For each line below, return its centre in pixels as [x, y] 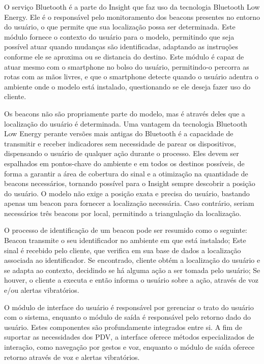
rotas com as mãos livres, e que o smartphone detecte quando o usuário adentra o [131, 77]
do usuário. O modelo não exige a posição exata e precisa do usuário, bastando [127, 193]
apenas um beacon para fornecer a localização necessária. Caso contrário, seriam [129, 203]
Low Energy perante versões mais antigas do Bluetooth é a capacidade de [119, 133]
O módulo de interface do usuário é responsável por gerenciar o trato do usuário [129, 307]
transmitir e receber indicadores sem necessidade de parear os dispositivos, [120, 143]
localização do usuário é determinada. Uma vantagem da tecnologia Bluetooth [126, 123]
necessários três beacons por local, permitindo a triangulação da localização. [123, 213]
